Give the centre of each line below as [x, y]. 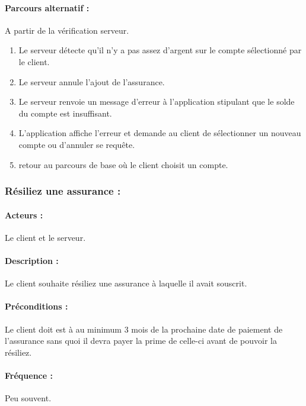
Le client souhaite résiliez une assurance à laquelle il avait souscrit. [126, 283]
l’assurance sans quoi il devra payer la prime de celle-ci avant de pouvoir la [141, 341]
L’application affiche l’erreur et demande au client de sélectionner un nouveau [160, 133]
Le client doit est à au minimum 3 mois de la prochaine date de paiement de [144, 329]
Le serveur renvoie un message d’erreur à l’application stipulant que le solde [157, 101]
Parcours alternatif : [47, 7]
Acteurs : [24, 215]
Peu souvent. [28, 398]
